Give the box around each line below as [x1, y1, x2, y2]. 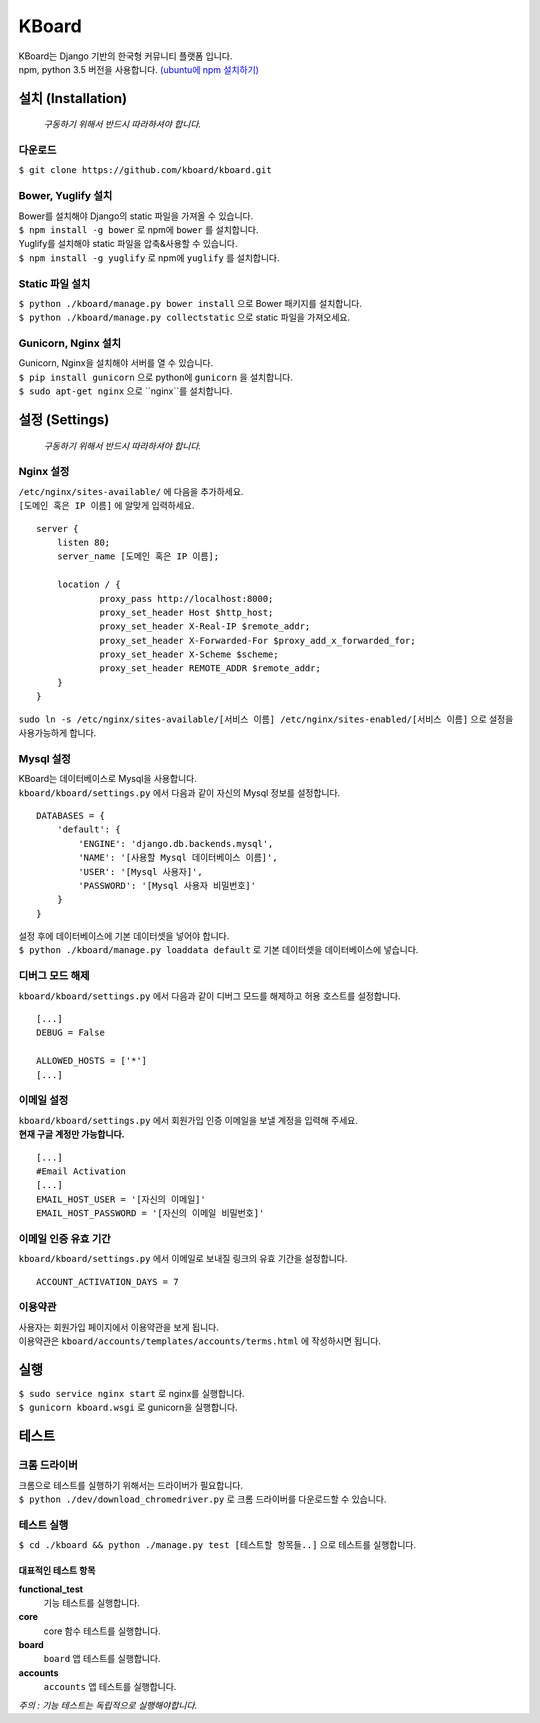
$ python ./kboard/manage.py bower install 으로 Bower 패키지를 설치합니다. [18, 297, 362, 309]
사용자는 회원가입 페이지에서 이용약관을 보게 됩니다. [18, 1321, 219, 1333]
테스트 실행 [18, 1518, 69, 1532]
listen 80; [56, 536, 111, 548]
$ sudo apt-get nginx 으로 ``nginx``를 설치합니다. [18, 385, 233, 397]
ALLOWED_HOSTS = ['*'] [36, 1055, 148, 1067]
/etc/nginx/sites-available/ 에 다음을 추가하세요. [18, 485, 244, 497]
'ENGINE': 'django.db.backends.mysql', [78, 838, 274, 849]
